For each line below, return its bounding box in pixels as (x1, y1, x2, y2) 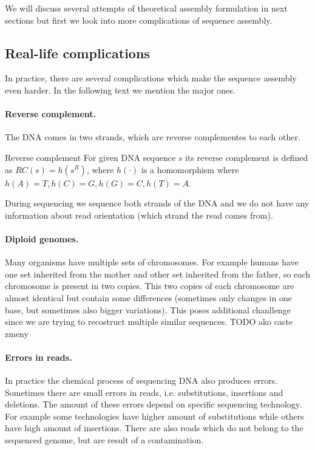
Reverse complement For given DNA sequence (5, 151, 176, 163)
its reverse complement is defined (185, 151, 308, 163)
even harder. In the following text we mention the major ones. (5, 83, 235, 96)
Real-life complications (5, 43, 150, 62)
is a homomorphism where (141, 163, 239, 176)
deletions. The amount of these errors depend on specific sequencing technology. (5, 398, 302, 411)
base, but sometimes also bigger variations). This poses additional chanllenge (5, 303, 291, 316)
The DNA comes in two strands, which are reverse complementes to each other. (5, 131, 300, 143)
